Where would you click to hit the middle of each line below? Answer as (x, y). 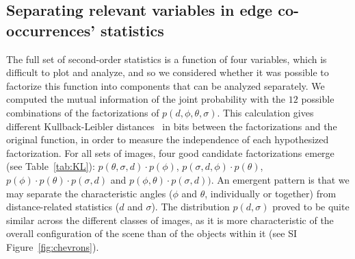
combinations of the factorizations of (83, 112)
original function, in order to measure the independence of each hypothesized (168, 139)
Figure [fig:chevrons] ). (53, 246)
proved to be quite (311, 207)
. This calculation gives (265, 112)
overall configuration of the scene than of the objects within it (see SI (152, 233)
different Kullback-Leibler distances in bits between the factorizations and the (172, 126)
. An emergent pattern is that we (280, 179)
